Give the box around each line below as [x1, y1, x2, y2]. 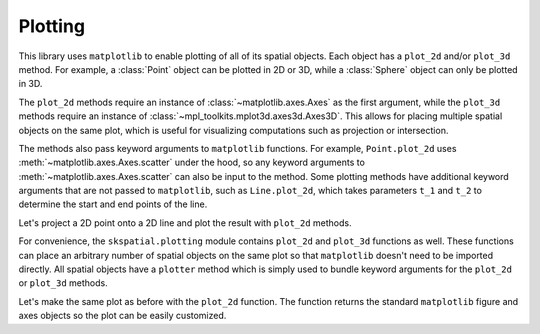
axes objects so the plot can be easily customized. [18, 310, 227, 322]
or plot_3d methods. [18, 277, 109, 289]
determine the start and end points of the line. [18, 198, 208, 210]
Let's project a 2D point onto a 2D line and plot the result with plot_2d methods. [18, 216, 352, 229]
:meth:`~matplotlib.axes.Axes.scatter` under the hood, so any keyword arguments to [18, 156, 365, 169]
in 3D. [18, 78, 43, 90]
